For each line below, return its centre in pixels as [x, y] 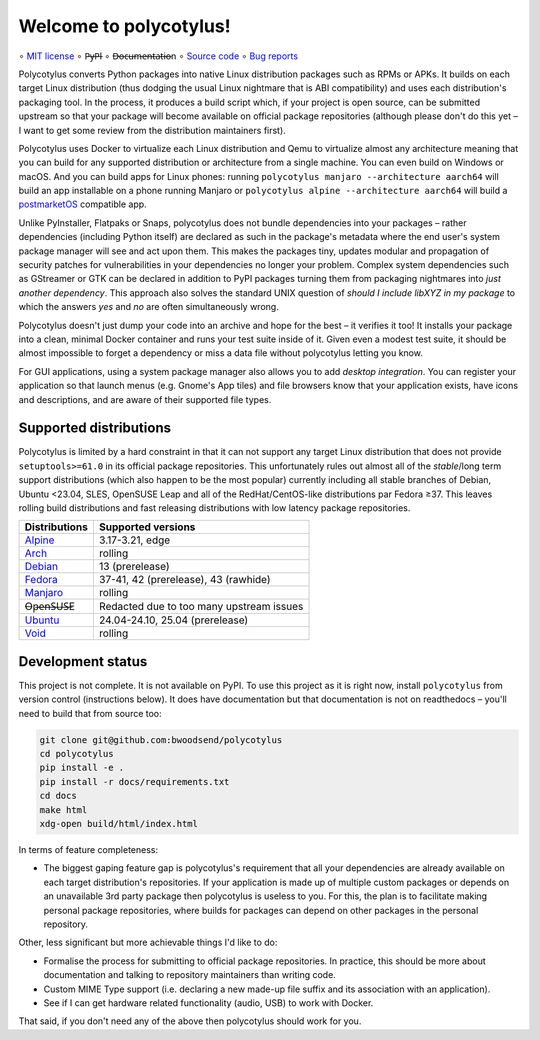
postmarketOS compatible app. [82, 204]
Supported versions [147, 527]
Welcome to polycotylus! [124, 26]
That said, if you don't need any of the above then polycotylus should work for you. [190, 1021]
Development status [83, 661]
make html [63, 809]
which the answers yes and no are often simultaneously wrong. [148, 307]
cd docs [58, 796]
